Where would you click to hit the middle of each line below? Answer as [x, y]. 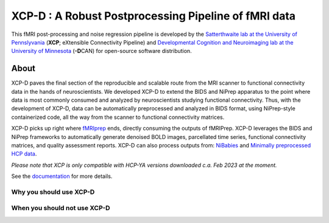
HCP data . [24, 154]
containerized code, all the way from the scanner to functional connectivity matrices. [118, 117]
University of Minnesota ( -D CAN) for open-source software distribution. [101, 51]
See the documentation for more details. [62, 176]
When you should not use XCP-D [61, 208]
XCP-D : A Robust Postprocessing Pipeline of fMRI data [153, 16]
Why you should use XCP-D [53, 192]
